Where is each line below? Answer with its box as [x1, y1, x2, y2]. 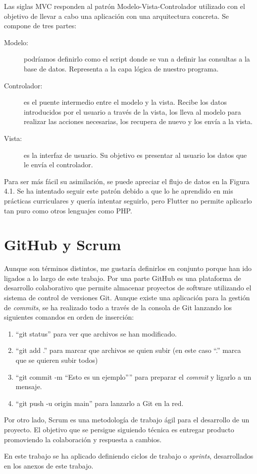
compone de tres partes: [4, 20, 77, 31]
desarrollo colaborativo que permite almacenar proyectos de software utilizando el [4, 282, 252, 293]
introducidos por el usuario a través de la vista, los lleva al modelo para [24, 106, 241, 117]
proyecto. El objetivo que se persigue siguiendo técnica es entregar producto [4, 424, 234, 434]
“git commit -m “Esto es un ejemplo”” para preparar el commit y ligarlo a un [15, 371, 252, 382]
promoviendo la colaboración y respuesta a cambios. [4, 434, 162, 444]
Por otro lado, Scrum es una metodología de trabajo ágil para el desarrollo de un [4, 414, 250, 425]
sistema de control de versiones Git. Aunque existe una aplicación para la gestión [4, 292, 250, 302]
